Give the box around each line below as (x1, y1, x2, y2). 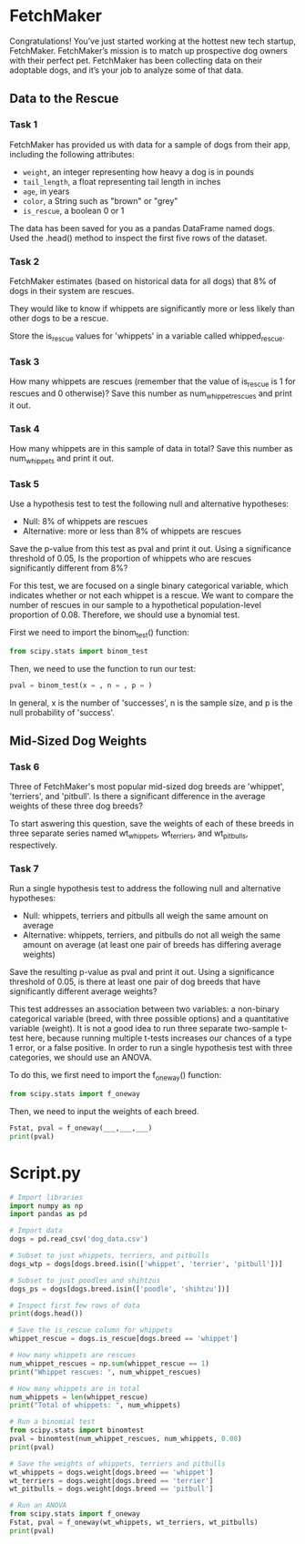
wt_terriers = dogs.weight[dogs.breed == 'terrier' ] (9, 1476, 214, 1485)
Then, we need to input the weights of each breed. (9, 1106, 199, 1116)
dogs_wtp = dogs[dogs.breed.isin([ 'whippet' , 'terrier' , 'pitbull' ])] (9, 1259, 283, 1268)
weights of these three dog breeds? (9, 800, 144, 811)
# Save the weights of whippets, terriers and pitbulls (9, 1458, 226, 1468)
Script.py (9, 1163, 82, 1183)
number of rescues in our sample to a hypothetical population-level (9, 600, 262, 610)
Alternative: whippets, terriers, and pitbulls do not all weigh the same (22, 929, 280, 940)
